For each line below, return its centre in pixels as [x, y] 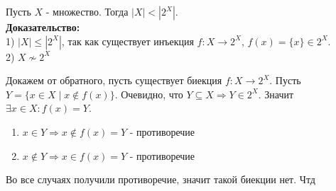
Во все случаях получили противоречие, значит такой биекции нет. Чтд [161, 179]
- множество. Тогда [87, 11]
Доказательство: [43, 27]
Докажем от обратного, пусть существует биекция [114, 80]
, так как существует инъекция [128, 41]
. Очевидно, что [149, 94]
